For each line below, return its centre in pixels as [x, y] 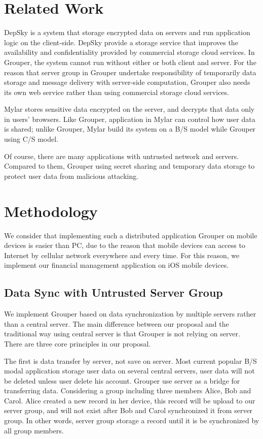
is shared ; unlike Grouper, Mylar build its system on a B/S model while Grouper [130, 129]
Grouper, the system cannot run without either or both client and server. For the [130, 62]
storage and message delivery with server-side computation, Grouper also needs [127, 82]
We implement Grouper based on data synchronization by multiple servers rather [130, 314]
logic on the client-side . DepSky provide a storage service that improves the [121, 42]
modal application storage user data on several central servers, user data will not [129, 371]
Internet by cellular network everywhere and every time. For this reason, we [122, 255]
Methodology [51, 211]
